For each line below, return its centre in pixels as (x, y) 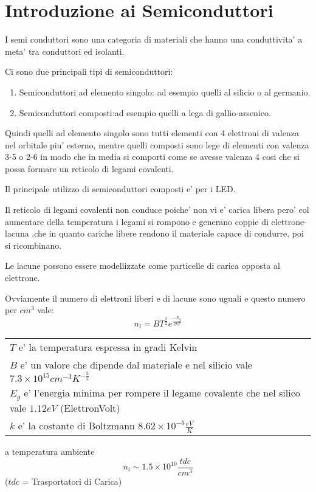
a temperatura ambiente (50, 451)
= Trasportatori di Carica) (72, 481)
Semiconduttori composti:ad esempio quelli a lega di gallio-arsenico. (145, 112)
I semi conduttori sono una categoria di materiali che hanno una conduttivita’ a (154, 39)
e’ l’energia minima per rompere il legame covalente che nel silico (162, 393)
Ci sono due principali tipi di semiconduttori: (89, 71)
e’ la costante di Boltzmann (76, 426)
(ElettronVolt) (90, 408)
